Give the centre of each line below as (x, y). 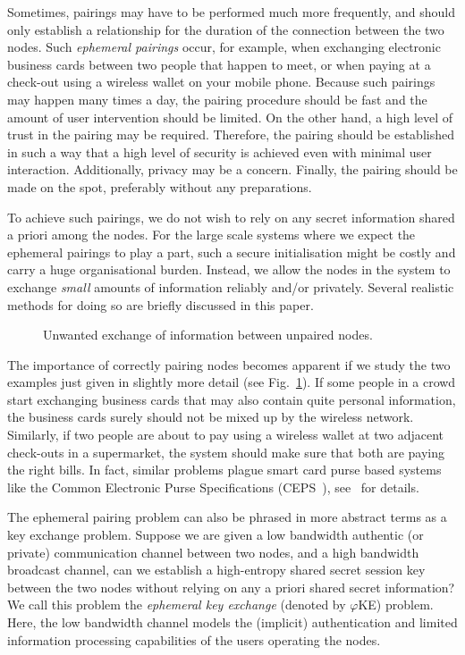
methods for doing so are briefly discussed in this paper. (161, 304)
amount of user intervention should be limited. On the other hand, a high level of (230, 117)
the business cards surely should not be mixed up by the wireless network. (211, 417)
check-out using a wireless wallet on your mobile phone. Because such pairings (221, 82)
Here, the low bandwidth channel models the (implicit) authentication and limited (232, 622)
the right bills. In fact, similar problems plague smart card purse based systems (224, 470)
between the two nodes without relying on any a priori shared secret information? (231, 587)
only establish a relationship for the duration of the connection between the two (226, 29)
